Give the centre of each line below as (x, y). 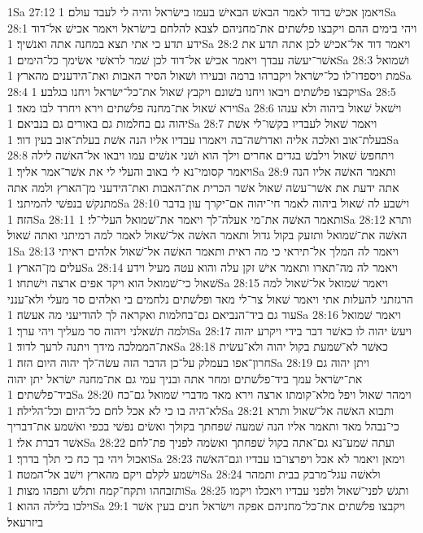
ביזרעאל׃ (26, 522)
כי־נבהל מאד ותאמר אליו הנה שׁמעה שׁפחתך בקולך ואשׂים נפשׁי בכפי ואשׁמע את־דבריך (203, 426)
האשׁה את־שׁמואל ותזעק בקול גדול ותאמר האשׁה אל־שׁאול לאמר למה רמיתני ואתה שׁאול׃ (207, 235)
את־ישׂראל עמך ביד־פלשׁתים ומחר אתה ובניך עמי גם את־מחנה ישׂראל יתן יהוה (185, 378)
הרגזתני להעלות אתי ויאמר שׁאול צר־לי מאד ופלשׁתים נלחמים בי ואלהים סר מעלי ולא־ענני (210, 298)
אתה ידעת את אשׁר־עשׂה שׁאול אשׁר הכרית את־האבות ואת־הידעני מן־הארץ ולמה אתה (203, 187)
